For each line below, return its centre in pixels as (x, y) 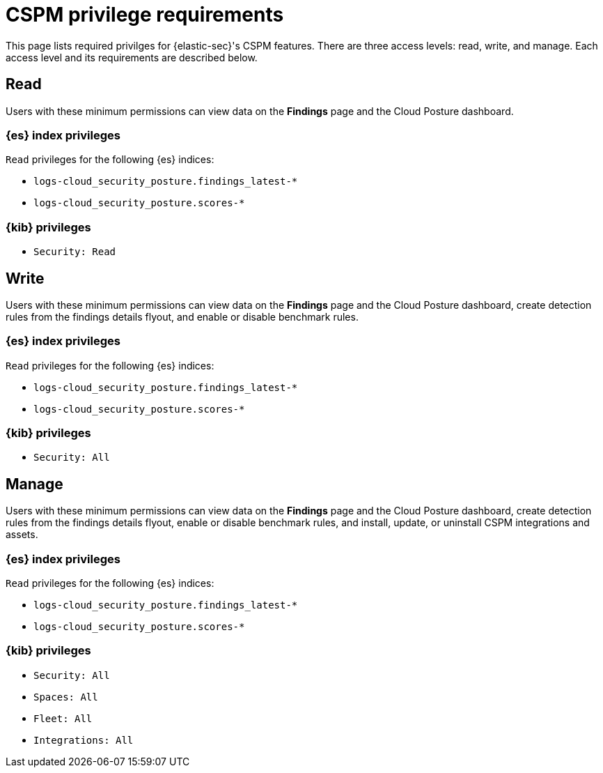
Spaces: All (66, 697)
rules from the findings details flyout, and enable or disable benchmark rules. (182, 316)
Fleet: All (63, 718)
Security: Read (75, 252)
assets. (22, 535)
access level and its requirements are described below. (132, 57)
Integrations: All (84, 740)
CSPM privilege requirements (145, 15)
